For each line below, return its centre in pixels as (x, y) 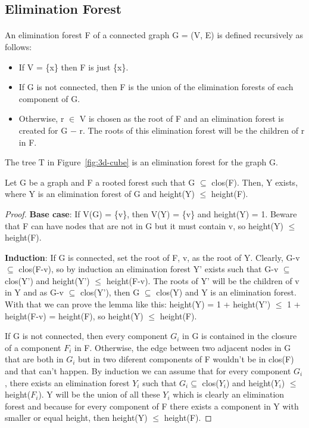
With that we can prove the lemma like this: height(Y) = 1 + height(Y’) (138, 304)
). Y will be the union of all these (99, 394)
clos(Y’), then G (110, 292)
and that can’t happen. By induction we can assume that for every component (148, 371)
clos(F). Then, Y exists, (255, 182)
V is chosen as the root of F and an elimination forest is (182, 118)
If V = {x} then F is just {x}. (74, 67)
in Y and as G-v (34, 292)
